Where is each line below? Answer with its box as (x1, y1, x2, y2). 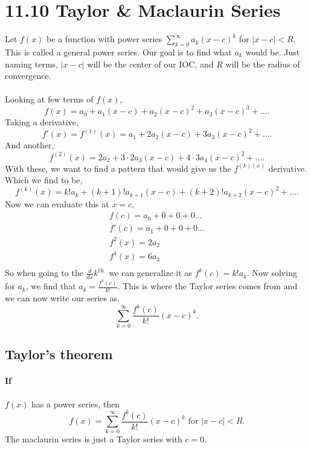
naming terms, (5, 57, 59, 70)
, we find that (25, 280, 76, 292)
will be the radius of (225, 57, 300, 70)
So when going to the (5, 266, 83, 279)
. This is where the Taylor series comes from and (117, 280, 298, 292)
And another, (5, 139, 54, 151)
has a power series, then (31, 397, 120, 410)
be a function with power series (46, 33, 162, 45)
